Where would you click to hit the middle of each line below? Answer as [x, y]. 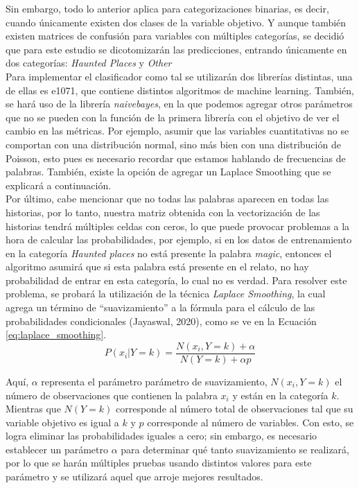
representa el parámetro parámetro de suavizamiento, [154, 381]
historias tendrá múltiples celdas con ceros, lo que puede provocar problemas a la [178, 226]
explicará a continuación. [59, 185]
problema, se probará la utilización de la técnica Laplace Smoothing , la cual [166, 294]
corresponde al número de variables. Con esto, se [251, 422]
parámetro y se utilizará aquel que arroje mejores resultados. [134, 477]
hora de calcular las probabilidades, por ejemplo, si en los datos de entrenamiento [179, 239]
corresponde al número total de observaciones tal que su [234, 409]
